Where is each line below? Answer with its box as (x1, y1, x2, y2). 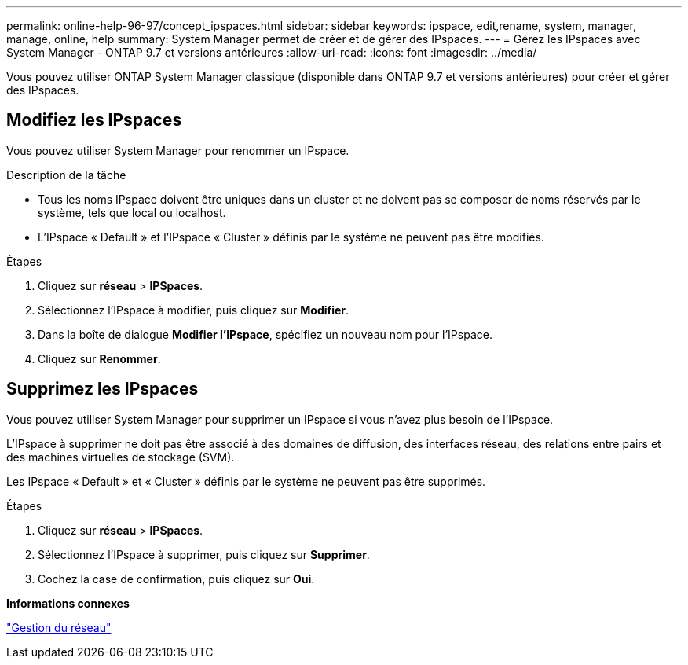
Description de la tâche (6, 167, 126, 182)
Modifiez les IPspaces (6, 110, 182, 130)
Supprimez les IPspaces (6, 379, 199, 399)
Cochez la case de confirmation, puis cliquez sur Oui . (38, 571, 315, 586)
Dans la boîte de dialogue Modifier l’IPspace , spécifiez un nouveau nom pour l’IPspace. (38, 327, 492, 341)
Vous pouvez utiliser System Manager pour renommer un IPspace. (6, 143, 349, 157)
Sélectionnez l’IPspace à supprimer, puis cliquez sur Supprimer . (38, 547, 370, 561)
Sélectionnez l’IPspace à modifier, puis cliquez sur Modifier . (38, 303, 349, 317)
